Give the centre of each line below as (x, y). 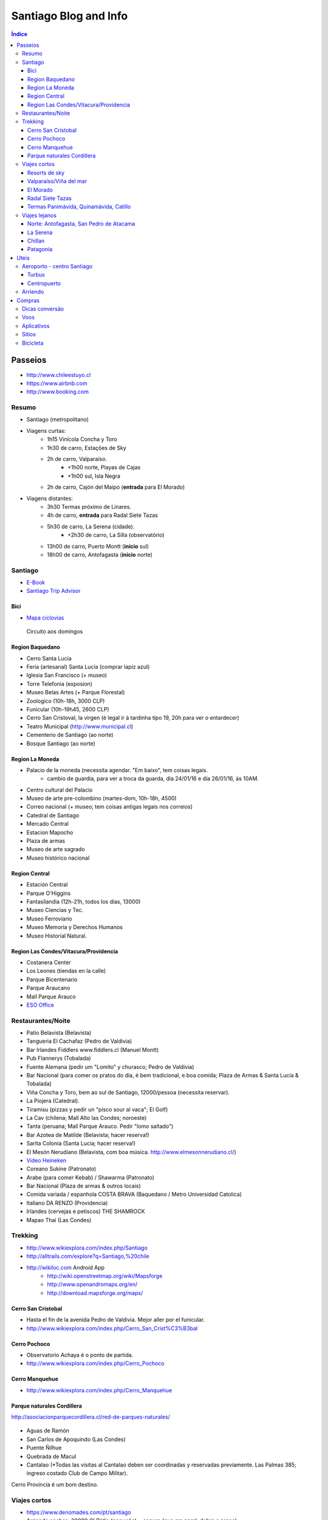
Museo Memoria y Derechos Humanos (75, 927)
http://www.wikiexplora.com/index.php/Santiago (87, 1248)
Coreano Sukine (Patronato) (61, 1169)
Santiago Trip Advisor (54, 591)
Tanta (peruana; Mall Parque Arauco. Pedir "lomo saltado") (100, 1126)
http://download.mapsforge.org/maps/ (95, 1293)
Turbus (36, 275)
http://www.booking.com (58, 392)
